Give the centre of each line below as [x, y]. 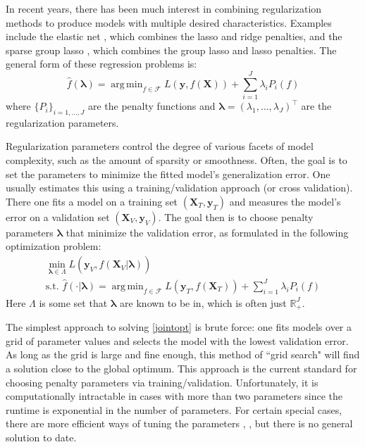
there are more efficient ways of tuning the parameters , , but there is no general [179, 423]
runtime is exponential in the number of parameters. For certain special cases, [174, 409]
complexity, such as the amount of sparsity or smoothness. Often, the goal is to [177, 160]
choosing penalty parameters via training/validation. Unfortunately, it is [162, 382]
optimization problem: [54, 246]
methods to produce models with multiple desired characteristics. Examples [169, 22]
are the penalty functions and [151, 106]
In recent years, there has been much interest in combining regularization [164, 8]
